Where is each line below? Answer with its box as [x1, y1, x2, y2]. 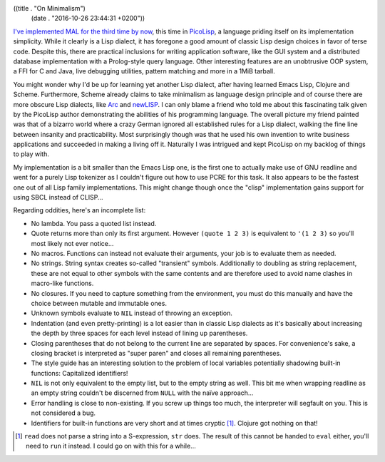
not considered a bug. [31, 409, 96, 417]
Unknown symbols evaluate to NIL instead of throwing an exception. [31, 309, 233, 317]
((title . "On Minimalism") [13, 4, 86, 12]
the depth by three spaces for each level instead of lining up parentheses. [31, 329, 248, 338]
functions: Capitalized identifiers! [31, 369, 128, 377]
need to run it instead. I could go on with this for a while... [26, 442, 196, 451]
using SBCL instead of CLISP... [13, 193, 103, 202]
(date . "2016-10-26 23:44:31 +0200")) [31, 14, 145, 23]
